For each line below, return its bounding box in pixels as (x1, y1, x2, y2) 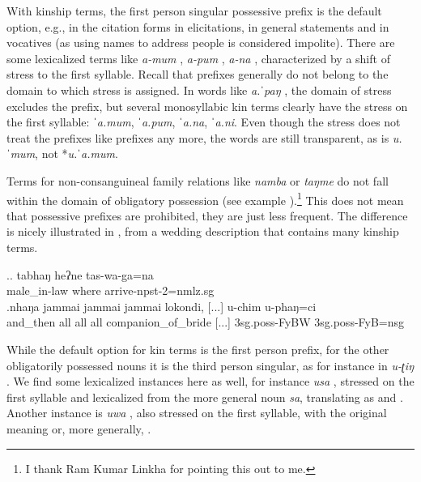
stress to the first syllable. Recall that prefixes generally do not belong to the (6, 66, 389, 83)
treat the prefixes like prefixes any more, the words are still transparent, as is (6, 129, 389, 146)
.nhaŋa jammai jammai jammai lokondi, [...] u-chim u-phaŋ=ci (6, 297, 317, 314)
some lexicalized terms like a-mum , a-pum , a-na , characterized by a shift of (6, 49, 390, 66)
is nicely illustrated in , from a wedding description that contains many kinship (6, 223, 399, 240)
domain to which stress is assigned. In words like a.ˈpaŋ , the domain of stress (6, 81, 392, 98)
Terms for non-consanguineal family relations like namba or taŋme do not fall (6, 172, 389, 189)
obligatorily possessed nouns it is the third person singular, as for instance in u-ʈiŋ (6, 356, 415, 373)
